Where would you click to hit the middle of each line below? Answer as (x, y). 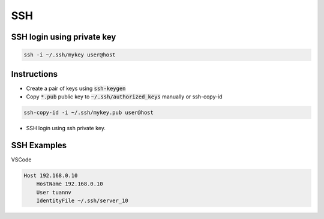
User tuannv (54, 192)
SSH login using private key (64, 37)
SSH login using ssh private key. (66, 128)
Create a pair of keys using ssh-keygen (76, 88)
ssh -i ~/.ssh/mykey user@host (70, 55)
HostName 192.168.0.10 (70, 184)
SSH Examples (39, 145)
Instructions (34, 74)
